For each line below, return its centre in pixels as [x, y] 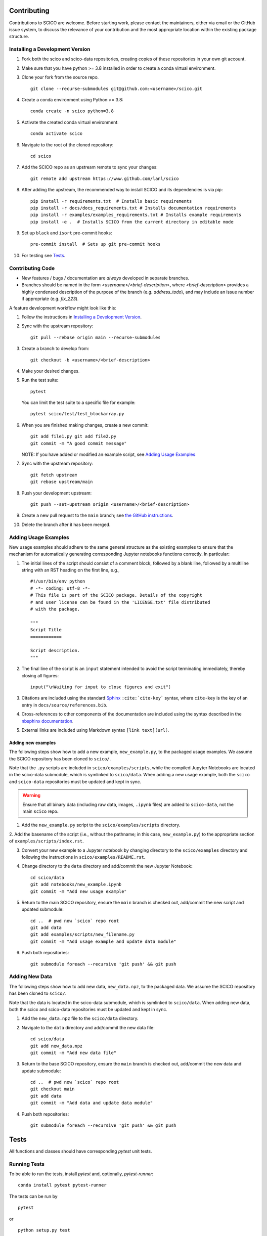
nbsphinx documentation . [47, 721]
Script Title [46, 630]
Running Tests [27, 1164]
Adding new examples [33, 743]
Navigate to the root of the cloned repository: [67, 145]
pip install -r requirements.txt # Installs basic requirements [111, 201]
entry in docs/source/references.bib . [65, 705]
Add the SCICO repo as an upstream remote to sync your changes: [89, 167]
